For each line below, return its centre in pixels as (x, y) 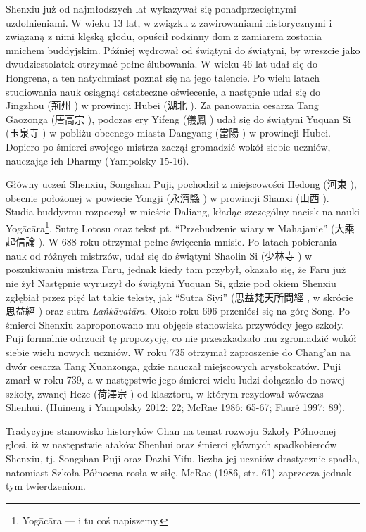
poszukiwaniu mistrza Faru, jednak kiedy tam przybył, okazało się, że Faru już (176, 269)
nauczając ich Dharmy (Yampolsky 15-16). (97, 160)
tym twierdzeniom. (46, 486)
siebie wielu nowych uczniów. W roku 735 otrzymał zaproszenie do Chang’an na (178, 351)
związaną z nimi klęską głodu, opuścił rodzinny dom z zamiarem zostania (164, 36)
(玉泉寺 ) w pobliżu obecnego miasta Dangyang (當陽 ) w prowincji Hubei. (168, 133)
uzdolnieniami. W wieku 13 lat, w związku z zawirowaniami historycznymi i (169, 22)
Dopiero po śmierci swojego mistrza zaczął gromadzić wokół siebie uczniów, (168, 146)
